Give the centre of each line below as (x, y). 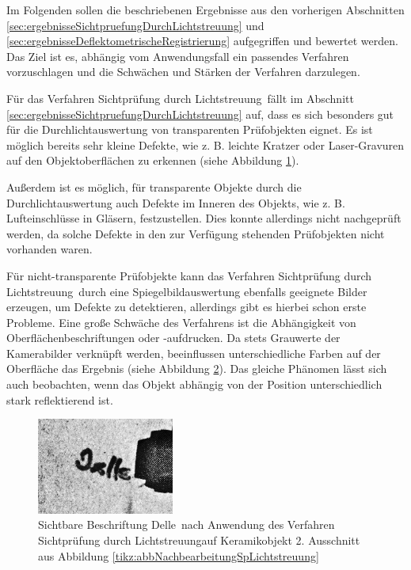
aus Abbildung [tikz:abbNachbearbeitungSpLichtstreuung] (179, 555)
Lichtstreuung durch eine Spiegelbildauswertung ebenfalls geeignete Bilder (187, 291)
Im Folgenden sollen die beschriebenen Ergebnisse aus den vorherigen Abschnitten (205, 9)
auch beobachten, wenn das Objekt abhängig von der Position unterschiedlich (194, 384)
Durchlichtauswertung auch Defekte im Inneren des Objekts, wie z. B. (176, 202)
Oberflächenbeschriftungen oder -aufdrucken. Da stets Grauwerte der (173, 338)
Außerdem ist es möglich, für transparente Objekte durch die (154, 186)
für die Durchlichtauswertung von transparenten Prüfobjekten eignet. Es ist (190, 129)
